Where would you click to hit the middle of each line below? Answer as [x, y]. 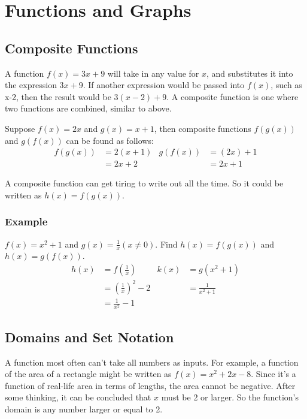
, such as [286, 85]
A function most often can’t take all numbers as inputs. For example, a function [152, 362]
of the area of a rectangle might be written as [88, 374]
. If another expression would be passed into [164, 85]
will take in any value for [153, 73]
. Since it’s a [273, 374]
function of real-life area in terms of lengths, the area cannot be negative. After [150, 385]
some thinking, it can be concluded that [78, 397]
